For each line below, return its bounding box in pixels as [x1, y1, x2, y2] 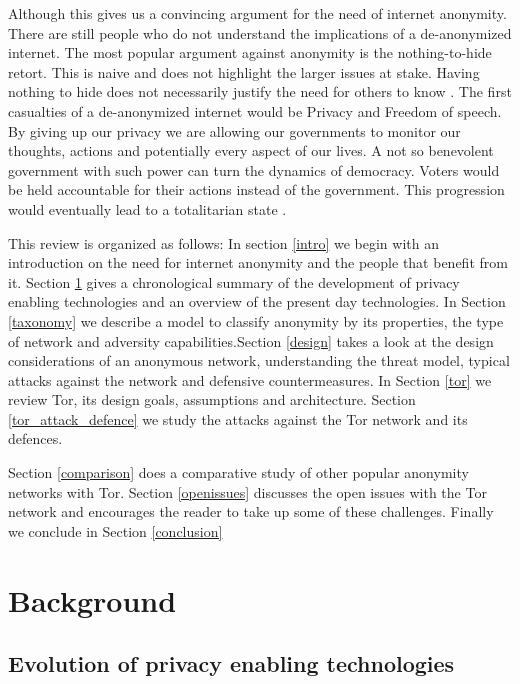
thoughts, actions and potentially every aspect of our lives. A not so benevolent [8, 140, 494, 161]
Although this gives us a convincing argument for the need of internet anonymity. [8, 3, 507, 23]
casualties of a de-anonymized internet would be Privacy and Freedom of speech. [8, 100, 502, 121]
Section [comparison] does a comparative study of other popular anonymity [8, 462, 469, 483]
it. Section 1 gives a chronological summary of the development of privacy [8, 271, 460, 292]
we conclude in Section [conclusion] [8, 520, 223, 541]
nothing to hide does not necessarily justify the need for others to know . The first [8, 81, 512, 102]
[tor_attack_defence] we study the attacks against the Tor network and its [8, 408, 468, 429]
